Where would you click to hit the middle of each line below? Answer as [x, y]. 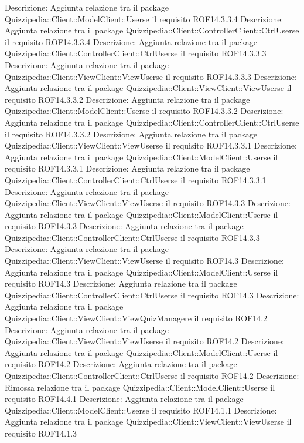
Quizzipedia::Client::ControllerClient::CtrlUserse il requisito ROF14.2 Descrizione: [152, 375]
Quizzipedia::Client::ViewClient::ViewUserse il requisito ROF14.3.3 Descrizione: [148, 203]
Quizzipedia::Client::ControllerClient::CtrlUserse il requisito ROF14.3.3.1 [136, 179]
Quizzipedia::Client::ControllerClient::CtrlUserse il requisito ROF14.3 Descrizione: [152, 295]
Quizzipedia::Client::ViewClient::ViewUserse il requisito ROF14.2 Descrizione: [145, 341]
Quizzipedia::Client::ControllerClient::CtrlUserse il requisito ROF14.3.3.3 [136, 53]
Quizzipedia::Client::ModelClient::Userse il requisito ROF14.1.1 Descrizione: [141, 410]
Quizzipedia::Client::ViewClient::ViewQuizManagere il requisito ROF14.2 [136, 318]
